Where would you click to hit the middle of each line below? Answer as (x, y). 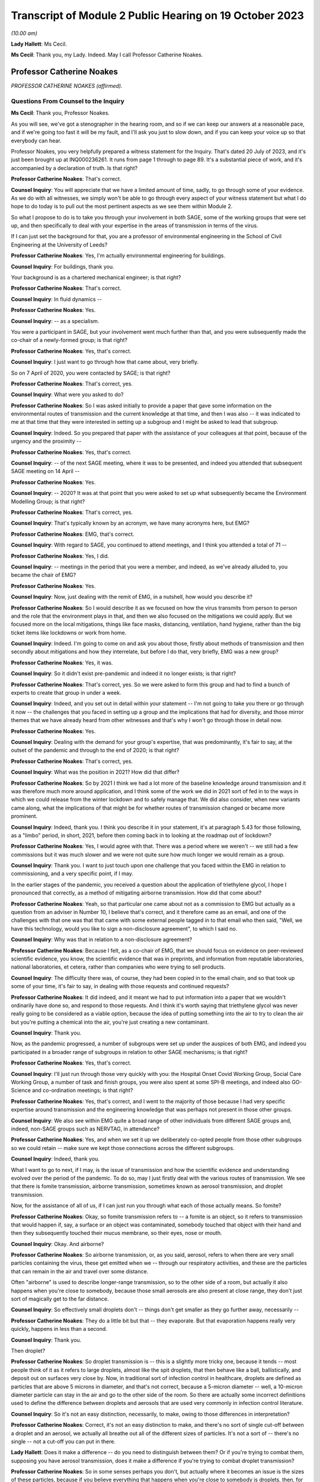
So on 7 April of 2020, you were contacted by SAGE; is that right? (91, 373)
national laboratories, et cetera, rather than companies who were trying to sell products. (118, 967)
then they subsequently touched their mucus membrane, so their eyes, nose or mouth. (116, 1233)
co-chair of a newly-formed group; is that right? (69, 340)
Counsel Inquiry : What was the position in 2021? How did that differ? (95, 772)
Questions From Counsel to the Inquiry (68, 101)
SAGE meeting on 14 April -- (45, 471)
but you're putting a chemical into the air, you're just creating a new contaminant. (110, 1022)
